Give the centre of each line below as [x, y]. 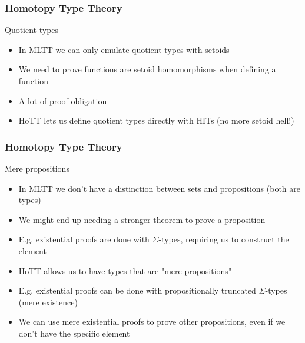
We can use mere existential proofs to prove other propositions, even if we [152, 322]
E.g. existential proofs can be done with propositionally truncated [137, 290]
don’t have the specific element [74, 333]
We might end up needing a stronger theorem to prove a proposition [142, 219]
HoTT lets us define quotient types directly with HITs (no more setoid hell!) [156, 120]
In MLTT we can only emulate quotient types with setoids [124, 49]
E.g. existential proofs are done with [84, 239]
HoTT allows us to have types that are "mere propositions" [125, 270]
